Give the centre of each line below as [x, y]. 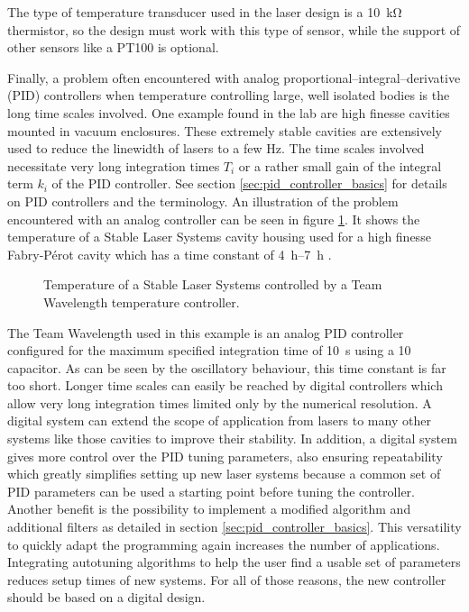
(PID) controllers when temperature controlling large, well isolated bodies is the [229, 95]
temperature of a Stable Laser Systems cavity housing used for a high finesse [219, 237]
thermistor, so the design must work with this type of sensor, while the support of [234, 29]
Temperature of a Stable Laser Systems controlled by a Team [213, 284]
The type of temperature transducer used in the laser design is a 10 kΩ [205, 12]
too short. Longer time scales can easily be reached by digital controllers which [225, 385]
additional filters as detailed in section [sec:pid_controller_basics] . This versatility [234, 527]
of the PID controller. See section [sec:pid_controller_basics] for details [249, 183]
